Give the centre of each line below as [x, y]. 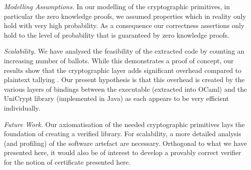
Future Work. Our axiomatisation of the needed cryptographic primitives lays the [125, 124]
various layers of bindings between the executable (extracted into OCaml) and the [125, 89]
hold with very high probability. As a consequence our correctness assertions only [124, 25]
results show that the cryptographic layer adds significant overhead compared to [123, 70]
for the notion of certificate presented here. [67, 162]
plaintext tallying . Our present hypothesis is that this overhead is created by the [124, 79]
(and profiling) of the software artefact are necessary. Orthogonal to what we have [125, 143]
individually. [22, 107]
